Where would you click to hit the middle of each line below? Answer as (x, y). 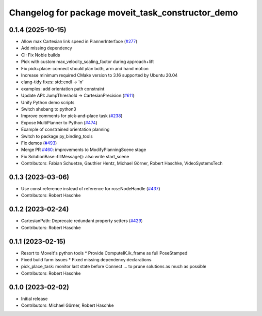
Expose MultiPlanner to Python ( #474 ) (59, 122)
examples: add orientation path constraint (63, 89)
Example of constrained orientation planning (65, 129)
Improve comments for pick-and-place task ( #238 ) (72, 116)
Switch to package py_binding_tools (57, 136)
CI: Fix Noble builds (41, 55)
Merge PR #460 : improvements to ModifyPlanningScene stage (84, 150)
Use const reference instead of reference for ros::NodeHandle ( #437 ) (90, 188)
